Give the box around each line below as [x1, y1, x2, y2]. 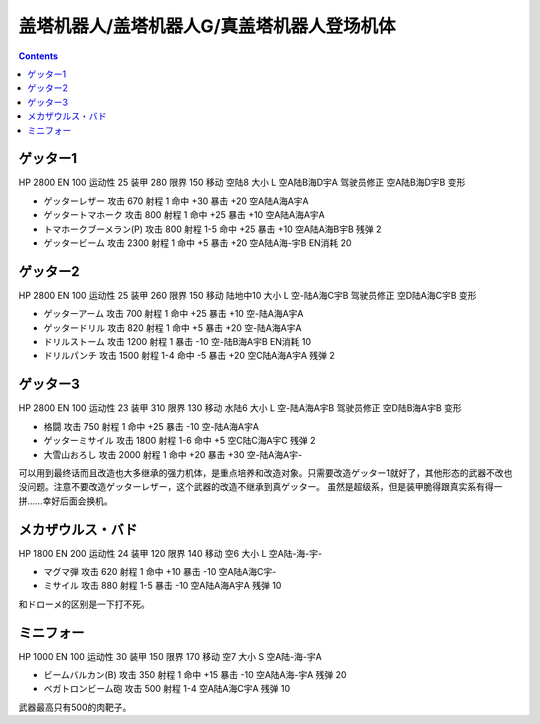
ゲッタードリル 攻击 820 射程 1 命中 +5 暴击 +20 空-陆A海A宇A [43, 321, 302, 334]
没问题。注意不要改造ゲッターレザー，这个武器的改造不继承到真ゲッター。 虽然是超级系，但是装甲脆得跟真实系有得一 [18, 481, 503, 493]
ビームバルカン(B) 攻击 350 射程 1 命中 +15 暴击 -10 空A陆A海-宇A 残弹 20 [43, 669, 347, 681]
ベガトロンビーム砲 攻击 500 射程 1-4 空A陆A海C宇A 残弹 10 [43, 683, 291, 695]
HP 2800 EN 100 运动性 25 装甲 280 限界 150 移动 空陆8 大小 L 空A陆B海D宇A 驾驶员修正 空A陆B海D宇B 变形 [18, 176, 466, 189]
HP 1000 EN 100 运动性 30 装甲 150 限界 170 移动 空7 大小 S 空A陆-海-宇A [18, 650, 322, 662]
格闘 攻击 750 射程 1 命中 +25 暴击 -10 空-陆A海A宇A [43, 420, 260, 432]
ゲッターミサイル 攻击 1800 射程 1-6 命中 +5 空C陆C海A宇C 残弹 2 [43, 435, 316, 447]
